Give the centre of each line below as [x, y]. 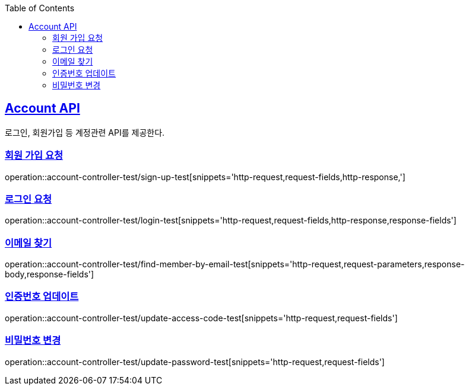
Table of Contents [40, 8]
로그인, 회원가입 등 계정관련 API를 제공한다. [85, 132]
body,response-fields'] [50, 274]
